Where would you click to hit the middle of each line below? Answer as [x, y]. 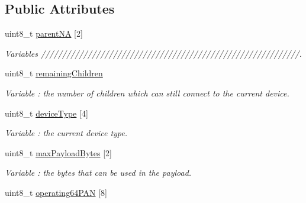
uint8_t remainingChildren [54, 73]
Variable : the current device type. [66, 133]
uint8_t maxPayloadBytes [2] [58, 152]
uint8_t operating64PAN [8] [56, 192]
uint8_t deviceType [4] [46, 113]
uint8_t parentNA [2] [44, 33]
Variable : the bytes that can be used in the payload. [98, 173]
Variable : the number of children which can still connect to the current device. [147, 93]
